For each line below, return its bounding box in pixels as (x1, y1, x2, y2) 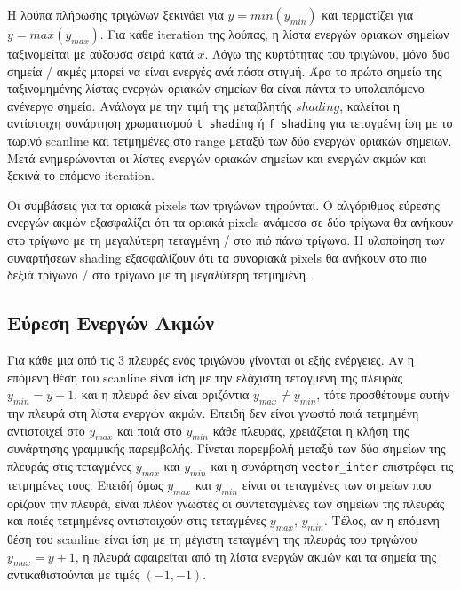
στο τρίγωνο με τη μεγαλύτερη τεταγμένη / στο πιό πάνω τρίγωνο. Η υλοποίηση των (7, 231, 445, 248)
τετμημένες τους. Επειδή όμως (7, 475, 163, 493)
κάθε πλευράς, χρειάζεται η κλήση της (212, 421, 409, 439)
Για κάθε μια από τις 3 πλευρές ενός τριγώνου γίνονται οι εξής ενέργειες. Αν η (7, 350, 415, 368)
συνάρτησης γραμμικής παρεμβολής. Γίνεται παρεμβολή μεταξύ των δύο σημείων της (7, 439, 446, 458)
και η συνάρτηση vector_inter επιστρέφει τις (211, 456, 454, 475)
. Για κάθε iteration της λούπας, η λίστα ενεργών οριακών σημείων (99, 25, 449, 43)
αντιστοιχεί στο (7, 421, 85, 439)
